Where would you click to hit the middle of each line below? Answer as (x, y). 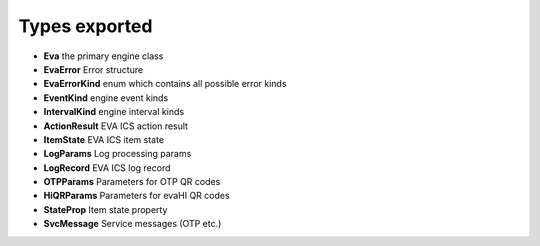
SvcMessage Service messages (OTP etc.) (132, 224)
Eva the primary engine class (103, 56)
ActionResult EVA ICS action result (116, 126)
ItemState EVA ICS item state (104, 139)
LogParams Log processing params (117, 154)
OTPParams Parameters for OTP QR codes (132, 182)
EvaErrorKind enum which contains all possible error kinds (165, 84)
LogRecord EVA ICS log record (107, 167)
